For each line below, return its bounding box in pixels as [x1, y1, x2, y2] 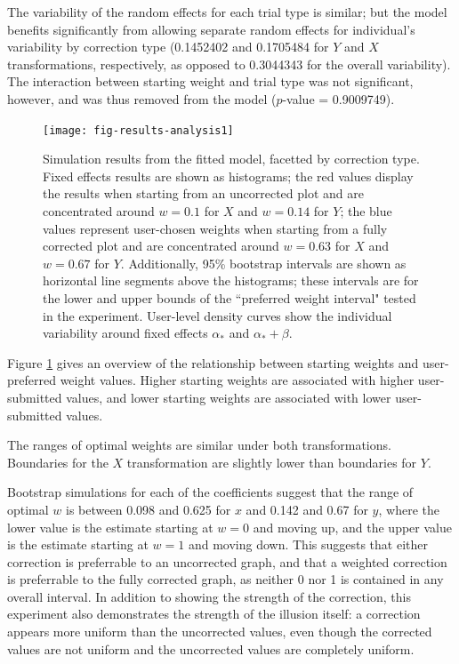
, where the [378, 500, 439, 518]
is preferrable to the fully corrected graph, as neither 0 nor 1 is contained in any [7, 570, 444, 588]
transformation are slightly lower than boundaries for [126, 452, 417, 471]
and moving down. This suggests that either [188, 535, 428, 554]
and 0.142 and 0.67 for [246, 500, 368, 518]
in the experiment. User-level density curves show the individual [43, 306, 392, 324]
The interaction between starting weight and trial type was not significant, [7, 72, 414, 91]
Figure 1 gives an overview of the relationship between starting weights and [7, 353, 419, 372]
